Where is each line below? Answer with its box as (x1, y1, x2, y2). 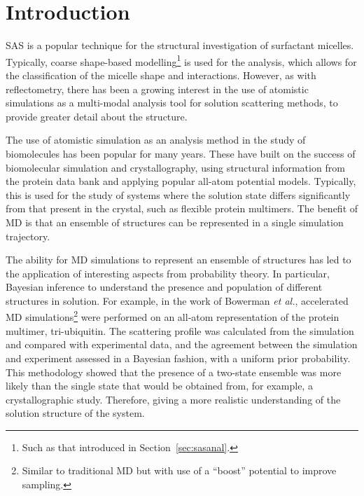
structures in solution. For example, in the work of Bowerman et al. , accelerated (6, 293, 349, 308)
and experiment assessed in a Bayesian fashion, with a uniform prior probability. (6, 350, 351, 365)
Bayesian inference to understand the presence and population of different (6, 280, 323, 294)
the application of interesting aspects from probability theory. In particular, (6, 266, 330, 280)
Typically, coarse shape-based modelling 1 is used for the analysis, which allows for (6, 52, 357, 69)
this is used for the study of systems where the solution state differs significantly (6, 187, 351, 202)
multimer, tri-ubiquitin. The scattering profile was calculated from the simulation (6, 323, 354, 338)
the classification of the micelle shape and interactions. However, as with (6, 67, 316, 82)
